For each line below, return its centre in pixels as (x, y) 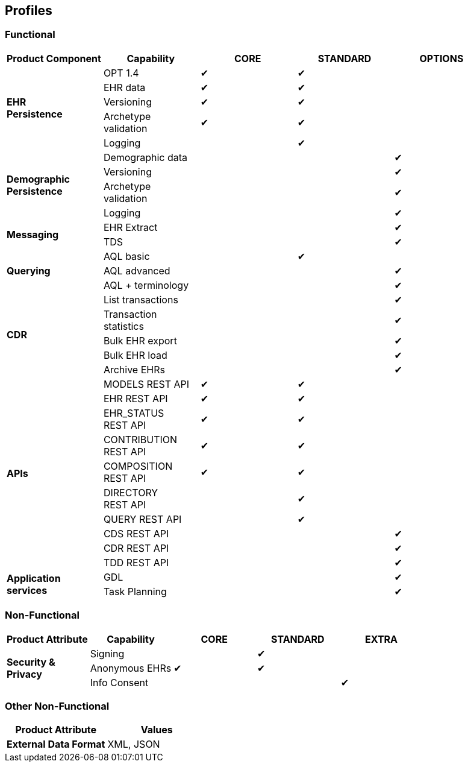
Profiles (29, 11)
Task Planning (135, 591)
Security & (31, 662)
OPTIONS (441, 58)
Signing (107, 653)
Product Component (54, 58)
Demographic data (145, 157)
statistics (123, 326)
